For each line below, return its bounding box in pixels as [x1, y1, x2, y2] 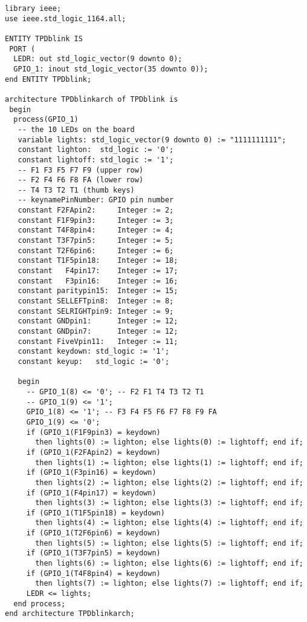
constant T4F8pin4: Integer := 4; [18, 226, 174, 235]
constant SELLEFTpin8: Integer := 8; [18, 297, 174, 306]
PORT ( [9, 44, 36, 53]
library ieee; [5, 4, 62, 13]
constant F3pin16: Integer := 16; [18, 276, 178, 285]
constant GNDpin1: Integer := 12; [18, 317, 178, 326]
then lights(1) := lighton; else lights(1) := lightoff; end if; [35, 458, 303, 467]
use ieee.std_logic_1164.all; [5, 14, 126, 23]
